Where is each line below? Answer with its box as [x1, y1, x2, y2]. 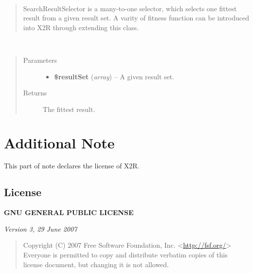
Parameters [23, 55, 57, 65]
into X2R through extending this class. [23, 22, 139, 32]
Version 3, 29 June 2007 [4, 223, 77, 234]
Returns [23, 88, 47, 98]
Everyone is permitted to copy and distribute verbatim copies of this [23, 250, 228, 260]
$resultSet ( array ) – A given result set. [54, 71, 175, 81]
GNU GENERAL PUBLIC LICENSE [4, 207, 134, 218]
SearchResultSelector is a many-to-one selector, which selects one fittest [23, 3, 237, 13]
